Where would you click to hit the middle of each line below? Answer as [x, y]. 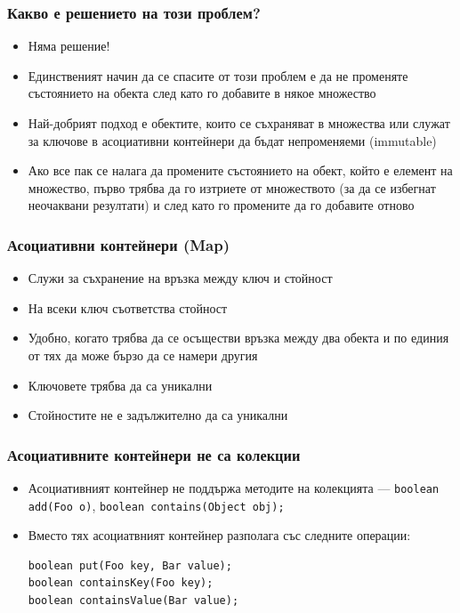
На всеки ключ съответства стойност [128, 307]
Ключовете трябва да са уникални [120, 385]
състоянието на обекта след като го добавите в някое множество [202, 93]
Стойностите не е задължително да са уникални [158, 415]
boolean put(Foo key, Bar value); [130, 565]
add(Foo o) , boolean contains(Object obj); [156, 505]
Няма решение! [69, 46]
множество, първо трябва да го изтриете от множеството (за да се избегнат [232, 187]
